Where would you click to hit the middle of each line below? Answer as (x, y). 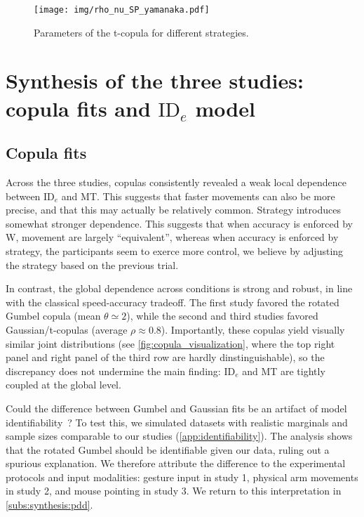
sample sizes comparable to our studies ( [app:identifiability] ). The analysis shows (179, 436)
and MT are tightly (284, 371)
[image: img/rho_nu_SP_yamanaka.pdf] (122, 10)
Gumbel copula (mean (53, 316)
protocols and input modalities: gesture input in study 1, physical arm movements (182, 477)
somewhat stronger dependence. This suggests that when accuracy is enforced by (179, 223)
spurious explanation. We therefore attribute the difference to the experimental (176, 463)
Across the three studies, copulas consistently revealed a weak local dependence (176, 182)
